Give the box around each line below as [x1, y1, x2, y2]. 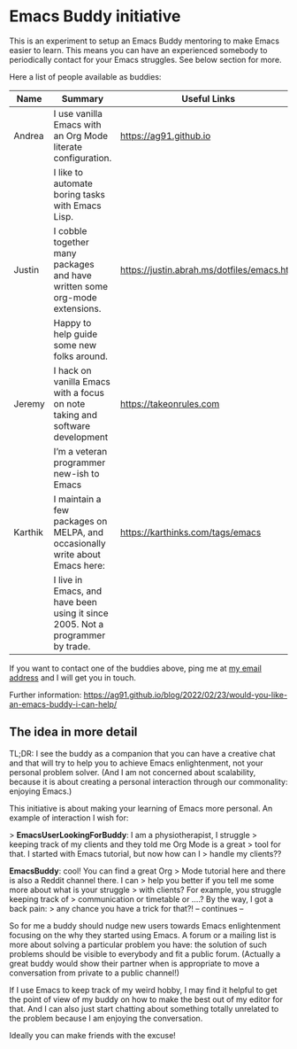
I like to [53, 166, 84, 178]
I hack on [53, 364, 92, 377]
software [53, 419, 91, 431]
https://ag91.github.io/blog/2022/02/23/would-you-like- [83, 689, 288, 700]
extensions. [53, 302, 102, 315]
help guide [53, 328, 98, 340]
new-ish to [53, 467, 100, 479]
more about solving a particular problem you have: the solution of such [9, 939, 267, 950]
